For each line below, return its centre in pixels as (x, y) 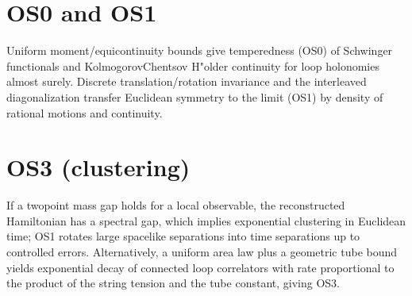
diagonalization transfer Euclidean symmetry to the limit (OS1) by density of (195, 96)
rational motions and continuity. (85, 112)
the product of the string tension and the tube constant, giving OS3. (173, 283)
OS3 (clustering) (98, 167)
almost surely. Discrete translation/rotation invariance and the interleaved (187, 81)
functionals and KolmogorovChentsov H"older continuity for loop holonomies (193, 65)
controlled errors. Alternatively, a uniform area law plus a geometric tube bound (202, 252)
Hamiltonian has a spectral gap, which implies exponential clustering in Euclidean (206, 220)
